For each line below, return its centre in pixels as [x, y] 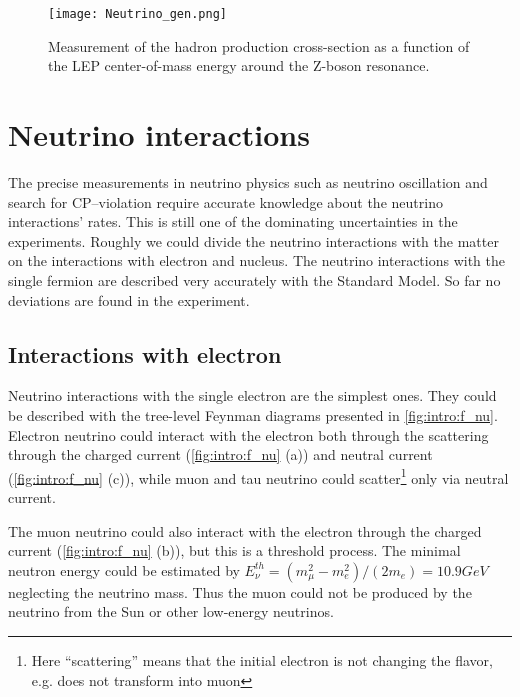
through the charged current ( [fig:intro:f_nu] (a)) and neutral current [220, 454]
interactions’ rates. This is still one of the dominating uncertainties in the [233, 221]
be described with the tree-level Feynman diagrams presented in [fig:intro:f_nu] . [253, 414]
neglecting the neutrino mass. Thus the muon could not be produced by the [240, 591]
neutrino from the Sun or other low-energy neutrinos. [171, 611]
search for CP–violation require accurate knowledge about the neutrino [225, 201]
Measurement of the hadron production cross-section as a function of [259, 45]
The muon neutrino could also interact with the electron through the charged [245, 530]
